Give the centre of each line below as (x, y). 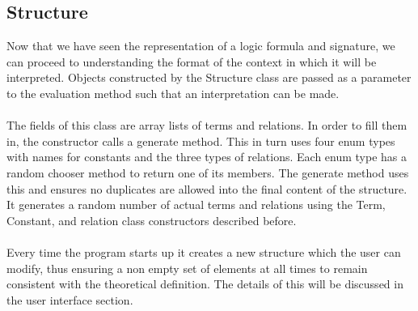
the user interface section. (70, 299)
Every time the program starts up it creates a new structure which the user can (204, 251)
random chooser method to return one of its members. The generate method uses (208, 172)
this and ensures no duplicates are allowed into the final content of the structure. (207, 188)
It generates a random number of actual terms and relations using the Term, (196, 204)
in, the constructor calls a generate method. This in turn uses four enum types (201, 141)
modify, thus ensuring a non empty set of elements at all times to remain (187, 268)
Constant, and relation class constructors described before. (152, 220)
